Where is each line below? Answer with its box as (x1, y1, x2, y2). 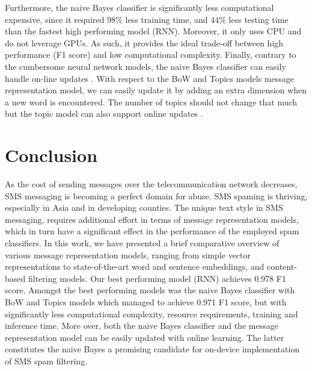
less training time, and (125, 13, 208, 25)
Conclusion (5, 143, 98, 167)
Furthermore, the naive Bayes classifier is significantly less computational (5, 1, 274, 13)
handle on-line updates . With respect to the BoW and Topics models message (5, 72, 294, 84)
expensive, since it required (5, 13, 105, 25)
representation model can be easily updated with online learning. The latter (5, 331, 284, 343)
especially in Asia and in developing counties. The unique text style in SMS (5, 201, 283, 214)
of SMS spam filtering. (5, 354, 88, 367)
